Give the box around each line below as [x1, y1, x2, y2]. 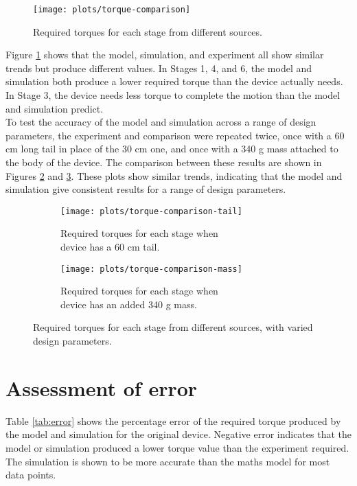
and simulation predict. [5, 101, 104, 115]
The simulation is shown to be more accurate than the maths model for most [5, 454, 330, 468]
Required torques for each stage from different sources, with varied [33, 320, 313, 334]
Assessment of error [5, 373, 198, 402]
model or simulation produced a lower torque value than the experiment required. [5, 440, 349, 454]
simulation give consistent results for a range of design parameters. [5, 182, 286, 196]
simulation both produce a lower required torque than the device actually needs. [5, 74, 343, 89]
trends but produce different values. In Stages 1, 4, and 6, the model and [5, 60, 312, 75]
